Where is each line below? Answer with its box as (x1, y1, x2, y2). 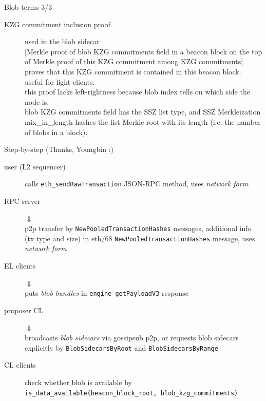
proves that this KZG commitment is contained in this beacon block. (25, 66, 241, 77)
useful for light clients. (25, 76, 95, 87)
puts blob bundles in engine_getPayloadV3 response (25, 288, 188, 298)
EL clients (4, 260, 36, 271)
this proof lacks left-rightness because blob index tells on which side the (25, 86, 250, 97)
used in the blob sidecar (25, 36, 100, 47)
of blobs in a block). (25, 126, 88, 137)
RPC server (4, 195, 41, 206)
